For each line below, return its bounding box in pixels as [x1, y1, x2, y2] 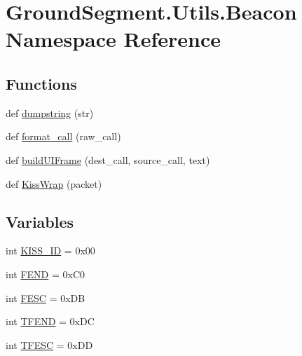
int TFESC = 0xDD [6, 337, 93, 352]
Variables [6, 210, 74, 232]
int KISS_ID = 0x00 [6, 243, 95, 258]
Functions [6, 72, 77, 94]
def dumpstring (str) [6, 105, 94, 120]
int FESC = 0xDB [6, 290, 85, 305]
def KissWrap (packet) [6, 176, 102, 191]
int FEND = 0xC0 [6, 266, 85, 281]
